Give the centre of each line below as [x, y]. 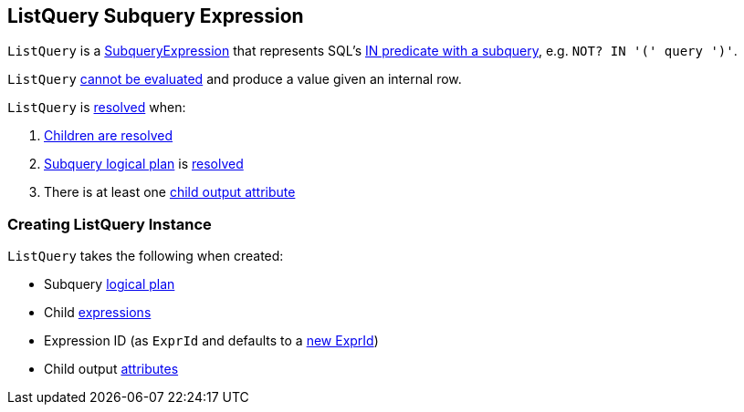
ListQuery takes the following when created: [146, 256]
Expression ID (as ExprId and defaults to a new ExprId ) [211, 341]
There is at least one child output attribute [170, 192]
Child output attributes [111, 369]
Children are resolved [109, 136]
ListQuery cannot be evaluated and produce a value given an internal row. [235, 79]
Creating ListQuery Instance [110, 224]
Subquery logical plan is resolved [144, 164]
